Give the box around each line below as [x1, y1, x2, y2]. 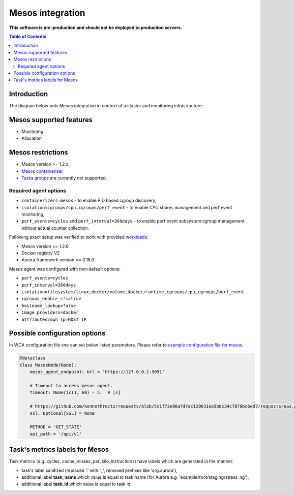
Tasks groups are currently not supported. [21, 175, 107, 181]
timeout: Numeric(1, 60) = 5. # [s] [29, 390, 121, 396]
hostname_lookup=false [21, 303, 76, 309]
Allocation [21, 135, 42, 141]
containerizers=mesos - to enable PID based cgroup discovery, [21, 197, 157, 204]
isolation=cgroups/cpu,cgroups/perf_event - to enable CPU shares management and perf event [21, 204, 232, 210]
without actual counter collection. [21, 225, 89, 231]
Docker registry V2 [21, 250, 60, 256]
